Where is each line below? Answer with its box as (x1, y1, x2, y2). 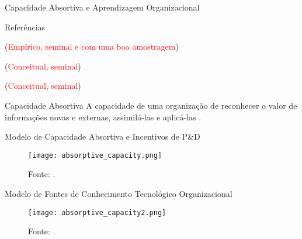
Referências (5, 20, 46, 33)
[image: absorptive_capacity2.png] (28, 208, 166, 217)
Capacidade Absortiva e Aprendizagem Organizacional (5, 1, 200, 13)
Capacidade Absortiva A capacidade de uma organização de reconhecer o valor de (5, 99, 297, 111)
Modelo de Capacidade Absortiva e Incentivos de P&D (5, 130, 200, 143)
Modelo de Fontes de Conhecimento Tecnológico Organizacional (5, 188, 232, 199)
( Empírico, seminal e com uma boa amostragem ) (5, 40, 179, 53)
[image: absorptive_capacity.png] (28, 151, 162, 160)
